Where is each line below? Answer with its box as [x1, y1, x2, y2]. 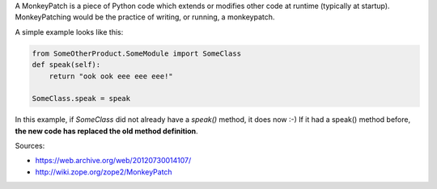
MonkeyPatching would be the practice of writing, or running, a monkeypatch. [15, 12, 275, 22]
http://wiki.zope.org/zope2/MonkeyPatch [35, 166, 173, 177]
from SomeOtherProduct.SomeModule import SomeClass [32, 48, 242, 58]
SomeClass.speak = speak [32, 94, 131, 103]
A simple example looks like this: [15, 27, 124, 36]
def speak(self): [32, 61, 101, 69]
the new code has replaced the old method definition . [15, 126, 198, 136]
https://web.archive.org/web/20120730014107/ [35, 156, 192, 166]
